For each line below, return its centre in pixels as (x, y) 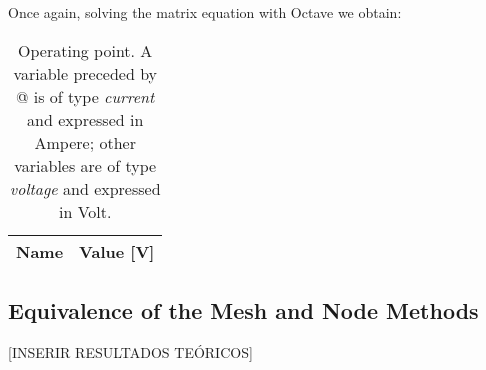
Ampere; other (85, 142)
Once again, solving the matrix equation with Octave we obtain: (205, 12)
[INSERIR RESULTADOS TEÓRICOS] (130, 351)
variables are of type (85, 165)
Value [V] (117, 251)
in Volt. (85, 211)
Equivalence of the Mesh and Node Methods (243, 309)
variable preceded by (85, 73)
